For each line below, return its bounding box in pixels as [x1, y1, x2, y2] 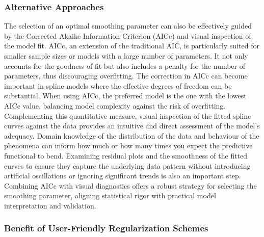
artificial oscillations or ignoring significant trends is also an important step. [4, 170, 241, 181]
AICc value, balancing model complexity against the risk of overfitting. [4, 100, 226, 111]
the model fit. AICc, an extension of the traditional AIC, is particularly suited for [4, 40, 259, 51]
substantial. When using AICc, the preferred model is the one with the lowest [4, 90, 247, 101]
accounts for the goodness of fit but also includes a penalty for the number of [4, 60, 246, 71]
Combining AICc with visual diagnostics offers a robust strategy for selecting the [4, 180, 257, 191]
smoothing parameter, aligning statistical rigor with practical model [4, 190, 216, 201]
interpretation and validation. [4, 200, 96, 210]
